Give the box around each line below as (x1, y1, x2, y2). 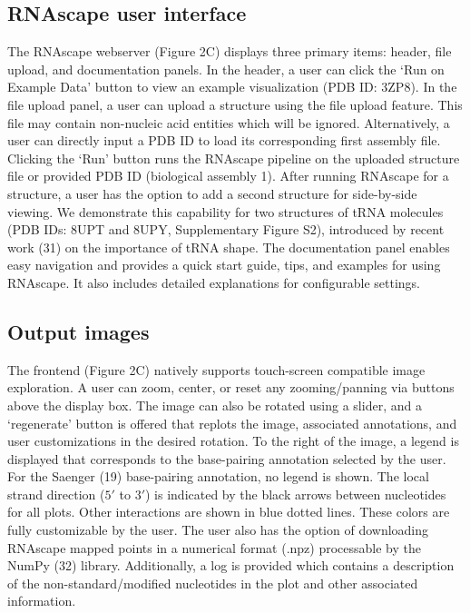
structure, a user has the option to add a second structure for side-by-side (7, 183, 417, 203)
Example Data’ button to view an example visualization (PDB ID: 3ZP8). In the (7, 77, 457, 96)
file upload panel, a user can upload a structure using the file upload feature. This (7, 94, 463, 114)
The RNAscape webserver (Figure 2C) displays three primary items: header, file (7, 42, 452, 61)
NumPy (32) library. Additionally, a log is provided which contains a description (7, 556, 455, 575)
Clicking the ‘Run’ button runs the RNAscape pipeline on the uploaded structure (7, 148, 460, 167)
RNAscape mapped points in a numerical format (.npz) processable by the (7, 538, 422, 557)
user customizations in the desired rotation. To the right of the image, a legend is (7, 431, 459, 450)
